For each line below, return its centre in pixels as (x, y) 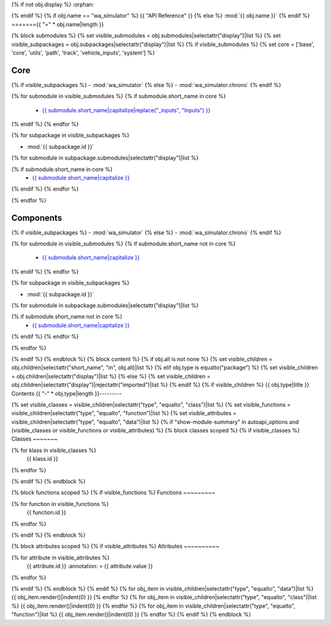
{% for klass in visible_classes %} (54, 450)
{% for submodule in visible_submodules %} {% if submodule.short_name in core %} (119, 96)
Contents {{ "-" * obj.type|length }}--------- (67, 393)
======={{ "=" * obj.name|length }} (58, 24)
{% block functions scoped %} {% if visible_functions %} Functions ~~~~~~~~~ (113, 493)
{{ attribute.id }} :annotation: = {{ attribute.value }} (90, 566)
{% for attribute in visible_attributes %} (60, 558)
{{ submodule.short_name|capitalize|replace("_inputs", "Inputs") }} (126, 110)
